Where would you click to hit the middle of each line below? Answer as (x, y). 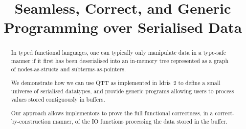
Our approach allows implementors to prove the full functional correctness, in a (112, 113)
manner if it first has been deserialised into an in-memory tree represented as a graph (120, 61)
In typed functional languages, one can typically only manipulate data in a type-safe (118, 53)
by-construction (31, 121)
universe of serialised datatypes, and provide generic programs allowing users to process (123, 91)
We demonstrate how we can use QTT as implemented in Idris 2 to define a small (116, 83)
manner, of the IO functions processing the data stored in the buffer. (140, 121)
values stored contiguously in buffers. (58, 99)
